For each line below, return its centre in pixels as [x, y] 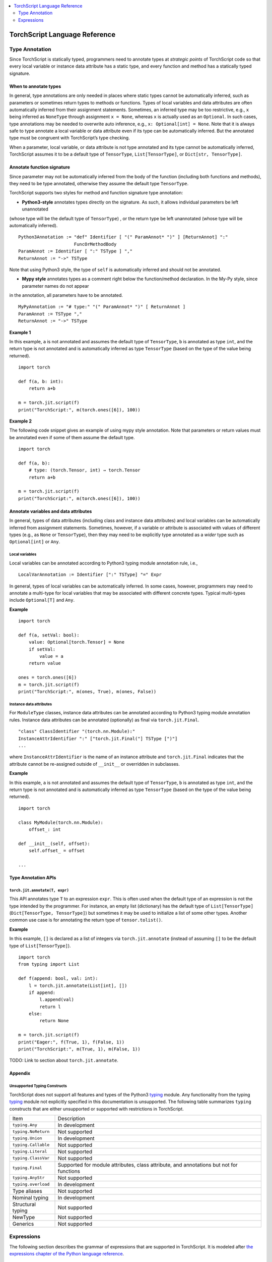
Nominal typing [30, 1197]
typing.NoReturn [31, 1132]
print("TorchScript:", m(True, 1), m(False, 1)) [79, 1049]
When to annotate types [35, 86]
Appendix [20, 1073]
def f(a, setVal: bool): [49, 635]
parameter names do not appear [55, 286]
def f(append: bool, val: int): [58, 979]
